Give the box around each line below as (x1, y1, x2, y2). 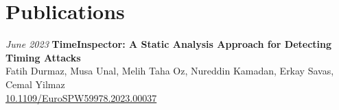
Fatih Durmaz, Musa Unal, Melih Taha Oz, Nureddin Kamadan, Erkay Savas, (5, 64, 334, 78)
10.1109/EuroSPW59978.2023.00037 (5, 90, 157, 105)
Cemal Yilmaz (5, 77, 65, 91)
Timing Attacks (5, 50, 81, 64)
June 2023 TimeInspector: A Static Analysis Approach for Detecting (5, 37, 332, 51)
